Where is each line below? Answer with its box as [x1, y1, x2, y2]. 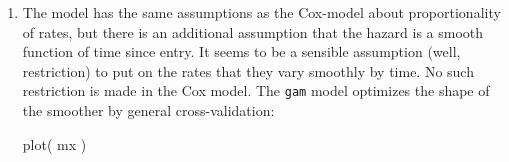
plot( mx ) [22, 133, 87, 154]
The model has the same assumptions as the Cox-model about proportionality [22, 2, 501, 22]
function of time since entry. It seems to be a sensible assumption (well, [22, 41, 461, 62]
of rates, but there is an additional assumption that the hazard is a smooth [22, 21, 484, 42]
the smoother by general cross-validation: [22, 100, 275, 121]
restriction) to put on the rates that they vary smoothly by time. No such [22, 60, 474, 81]
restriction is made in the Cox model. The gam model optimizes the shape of [22, 80, 490, 101]
